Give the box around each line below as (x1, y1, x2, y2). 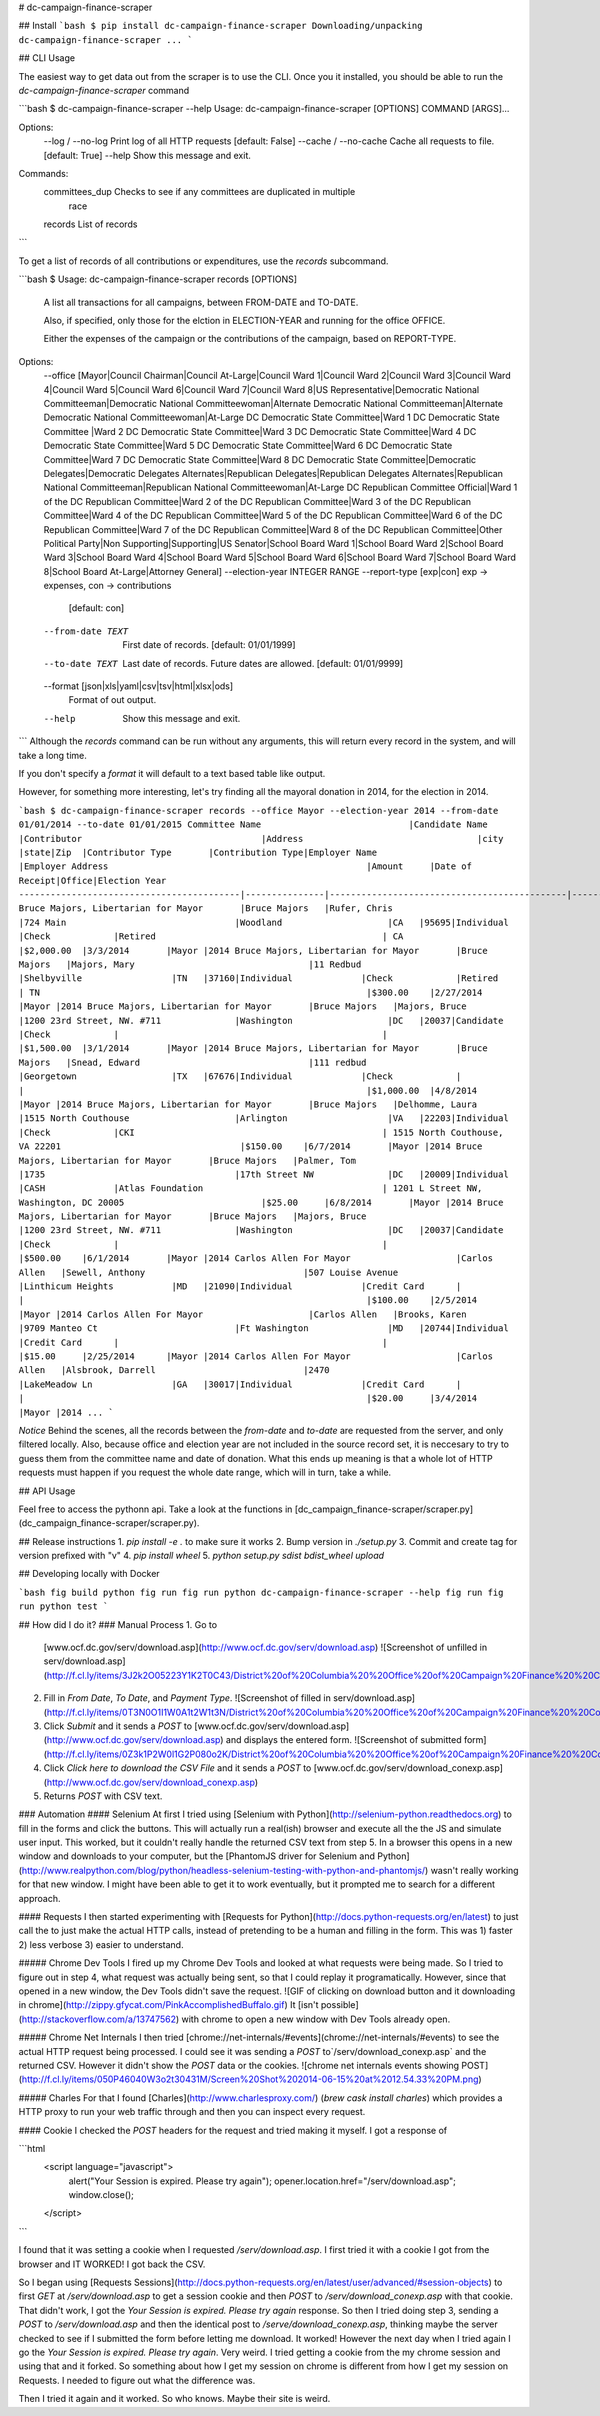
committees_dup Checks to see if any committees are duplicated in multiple (43, 186, 356, 198)
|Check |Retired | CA (18, 931, 404, 942)
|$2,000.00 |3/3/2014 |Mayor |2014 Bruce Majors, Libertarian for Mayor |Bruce (18, 945, 489, 956)
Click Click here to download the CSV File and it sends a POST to (43, 1762, 312, 1774)
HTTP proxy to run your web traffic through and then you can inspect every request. (18, 2106, 366, 2118)
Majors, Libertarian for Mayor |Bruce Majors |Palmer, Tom (18, 1155, 357, 1166)
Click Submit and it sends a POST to (43, 1720, 193, 1732)
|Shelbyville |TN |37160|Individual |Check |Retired (18, 973, 499, 984)
